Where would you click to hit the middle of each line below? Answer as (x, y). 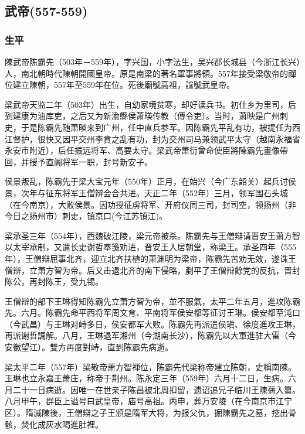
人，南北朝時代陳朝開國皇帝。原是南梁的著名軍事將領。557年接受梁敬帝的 (146, 73)
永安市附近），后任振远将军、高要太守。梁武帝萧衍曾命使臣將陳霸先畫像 (142, 150)
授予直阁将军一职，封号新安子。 (91, 161)
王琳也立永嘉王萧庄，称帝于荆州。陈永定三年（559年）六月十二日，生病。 (146, 378)
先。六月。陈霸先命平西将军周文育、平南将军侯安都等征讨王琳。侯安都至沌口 (152, 312)
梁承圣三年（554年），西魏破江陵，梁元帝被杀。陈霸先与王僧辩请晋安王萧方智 (152, 235)
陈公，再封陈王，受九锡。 (54, 281)
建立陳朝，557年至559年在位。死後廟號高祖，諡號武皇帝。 (123, 85)
